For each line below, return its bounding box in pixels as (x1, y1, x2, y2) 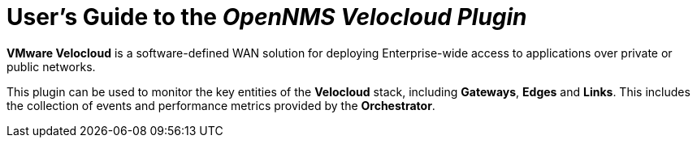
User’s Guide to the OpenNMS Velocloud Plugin (6, 3, 527, 31)
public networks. (6, 59, 96, 74)
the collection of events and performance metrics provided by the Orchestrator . (6, 98, 435, 112)
